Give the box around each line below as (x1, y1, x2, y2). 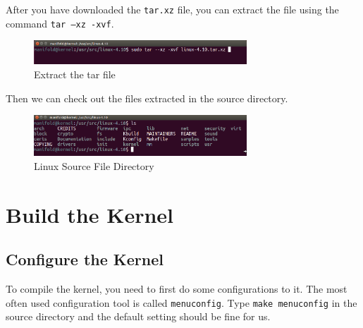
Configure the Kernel (6, 248, 164, 270)
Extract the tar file (34, 67, 116, 82)
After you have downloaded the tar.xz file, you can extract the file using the (6, 2, 339, 16)
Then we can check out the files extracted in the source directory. (6, 90, 288, 105)
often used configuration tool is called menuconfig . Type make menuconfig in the (6, 295, 357, 310)
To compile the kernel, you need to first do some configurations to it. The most (6, 281, 347, 296)
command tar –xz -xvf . (6, 16, 114, 30)
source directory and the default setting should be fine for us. (6, 309, 271, 324)
